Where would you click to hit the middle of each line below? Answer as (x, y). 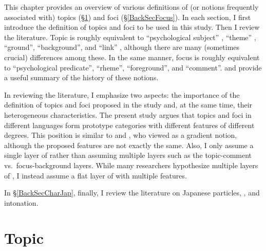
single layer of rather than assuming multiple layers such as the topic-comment (128, 155)
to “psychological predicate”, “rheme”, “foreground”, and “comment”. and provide (133, 67)
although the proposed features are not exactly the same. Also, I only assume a (129, 145)
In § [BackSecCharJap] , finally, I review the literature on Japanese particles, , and (132, 193)
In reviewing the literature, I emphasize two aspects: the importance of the (122, 94)
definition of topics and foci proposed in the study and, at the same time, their (128, 105)
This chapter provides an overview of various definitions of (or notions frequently (131, 7)
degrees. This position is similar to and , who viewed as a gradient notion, (121, 135)
